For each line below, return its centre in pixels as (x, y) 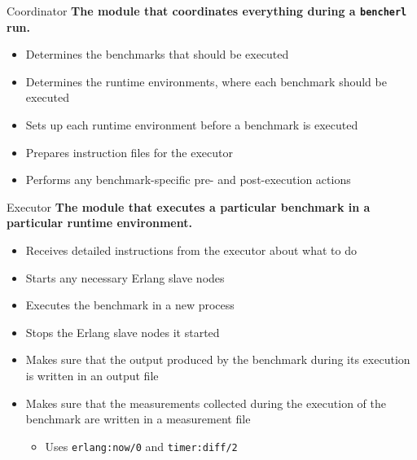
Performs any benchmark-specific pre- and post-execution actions (188, 180)
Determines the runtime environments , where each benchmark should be (206, 81)
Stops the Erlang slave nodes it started (123, 332)
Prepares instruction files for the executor (129, 152)
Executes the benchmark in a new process (130, 305)
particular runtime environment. (99, 223)
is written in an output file (92, 375)
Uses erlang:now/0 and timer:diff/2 (141, 446)
